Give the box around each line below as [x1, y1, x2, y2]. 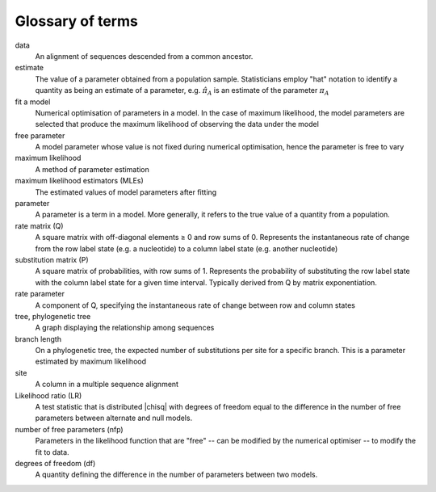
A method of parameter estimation [35, 164, 149, 174]
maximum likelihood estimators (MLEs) [15, 176, 145, 186]
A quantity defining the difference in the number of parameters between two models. [35, 469, 318, 480]
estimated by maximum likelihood [35, 356, 147, 367]
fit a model [15, 97, 51, 107]
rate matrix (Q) [15, 221, 64, 230]
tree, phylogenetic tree [15, 311, 91, 321]
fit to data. [35, 447, 69, 456]
